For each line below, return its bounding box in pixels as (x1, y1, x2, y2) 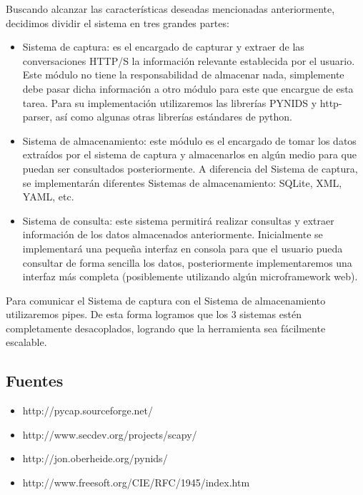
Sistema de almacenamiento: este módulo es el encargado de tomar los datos (22, 133, 357, 148)
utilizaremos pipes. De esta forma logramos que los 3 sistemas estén (6, 307, 302, 322)
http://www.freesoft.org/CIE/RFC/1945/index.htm (22, 475, 250, 490)
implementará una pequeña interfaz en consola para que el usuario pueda (22, 240, 343, 255)
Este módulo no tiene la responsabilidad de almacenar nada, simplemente (22, 67, 344, 82)
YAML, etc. (22, 189, 74, 204)
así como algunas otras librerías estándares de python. (55, 109, 293, 124)
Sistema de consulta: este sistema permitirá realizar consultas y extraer (22, 213, 334, 228)
